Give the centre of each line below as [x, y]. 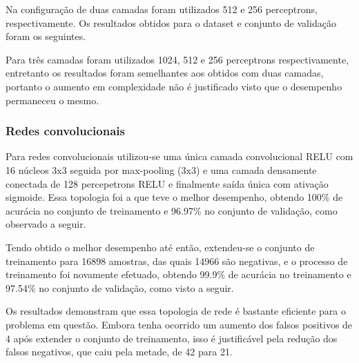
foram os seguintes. [46, 36]
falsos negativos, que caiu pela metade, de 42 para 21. [119, 352]
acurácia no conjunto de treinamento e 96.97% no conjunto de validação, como [172, 210]
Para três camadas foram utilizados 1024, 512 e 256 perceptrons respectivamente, [177, 59]
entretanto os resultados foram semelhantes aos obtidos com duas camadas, [165, 73]
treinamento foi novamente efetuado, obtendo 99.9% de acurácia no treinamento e [178, 274]
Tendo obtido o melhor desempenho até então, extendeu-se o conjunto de [160, 247]
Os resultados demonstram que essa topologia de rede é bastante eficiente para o [176, 311]
